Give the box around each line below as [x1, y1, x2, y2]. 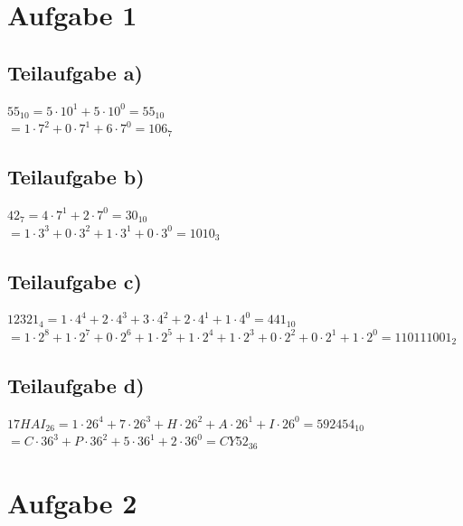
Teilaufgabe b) [7, 163, 145, 191]
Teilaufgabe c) [7, 267, 142, 295]
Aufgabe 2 [7, 484, 137, 521]
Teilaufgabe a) [7, 58, 143, 86]
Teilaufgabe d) [7, 371, 145, 399]
